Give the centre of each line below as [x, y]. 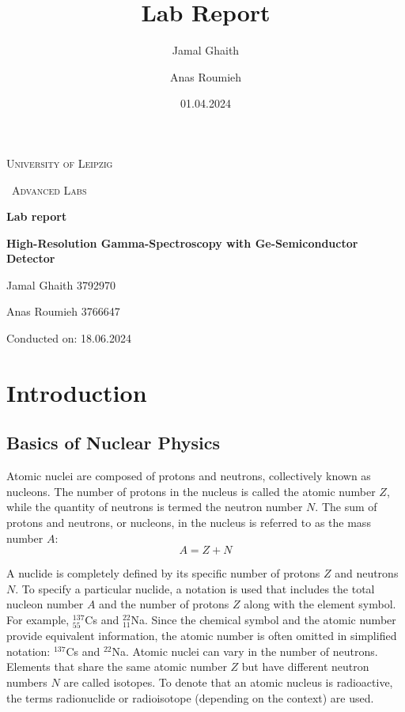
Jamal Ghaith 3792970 [61, 284]
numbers [27, 682]
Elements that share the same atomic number [117, 667]
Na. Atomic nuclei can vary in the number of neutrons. [245, 651]
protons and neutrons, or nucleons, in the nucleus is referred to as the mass [189, 523]
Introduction [77, 392]
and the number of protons [164, 604]
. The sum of [346, 507]
